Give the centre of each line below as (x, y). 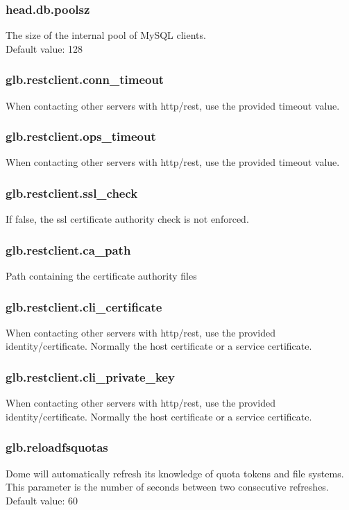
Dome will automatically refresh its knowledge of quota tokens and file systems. (175, 473)
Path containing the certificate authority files (101, 276)
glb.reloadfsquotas (57, 447)
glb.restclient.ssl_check (72, 193)
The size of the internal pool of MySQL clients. (106, 35)
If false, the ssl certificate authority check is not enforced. (127, 219)
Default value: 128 (44, 48)
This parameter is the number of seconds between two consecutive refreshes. (167, 487)
